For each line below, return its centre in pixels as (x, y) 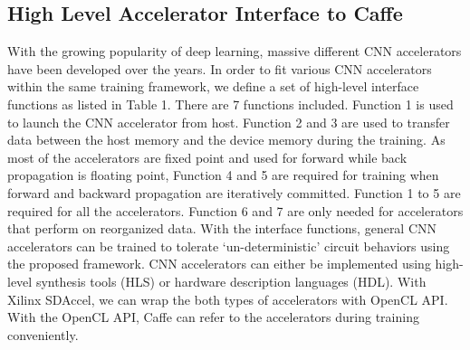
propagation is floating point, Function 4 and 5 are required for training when (223, 175)
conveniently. (43, 334)
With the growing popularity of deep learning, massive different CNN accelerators (235, 51)
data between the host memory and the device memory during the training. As (226, 140)
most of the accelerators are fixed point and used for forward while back (207, 157)
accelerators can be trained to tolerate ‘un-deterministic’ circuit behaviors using (229, 246)
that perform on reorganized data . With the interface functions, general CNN (222, 228)
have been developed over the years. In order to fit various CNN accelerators (220, 68)
